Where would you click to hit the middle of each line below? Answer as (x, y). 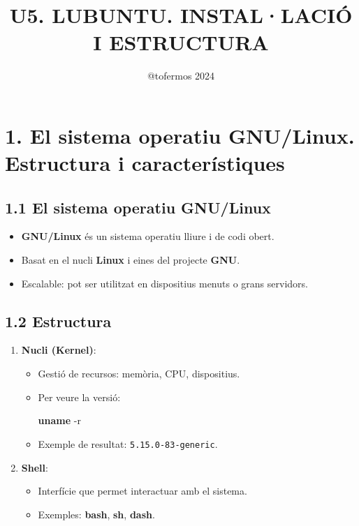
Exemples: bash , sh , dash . (96, 514)
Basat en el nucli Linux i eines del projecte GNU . (131, 260)
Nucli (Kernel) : (59, 350)
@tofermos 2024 (181, 76)
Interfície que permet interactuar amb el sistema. (142, 491)
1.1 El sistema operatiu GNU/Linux (138, 207)
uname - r (59, 420)
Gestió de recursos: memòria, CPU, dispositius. (139, 374)
